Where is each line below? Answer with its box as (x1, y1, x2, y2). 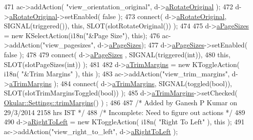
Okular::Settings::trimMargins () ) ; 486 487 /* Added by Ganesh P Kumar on (4, 97, 237, 107)
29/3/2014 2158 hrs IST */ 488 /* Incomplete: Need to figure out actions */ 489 (4, 107, 245, 117)
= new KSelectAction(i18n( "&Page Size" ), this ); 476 (4, 30, 160, 40)
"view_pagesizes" (42, 40, 94, 50)
